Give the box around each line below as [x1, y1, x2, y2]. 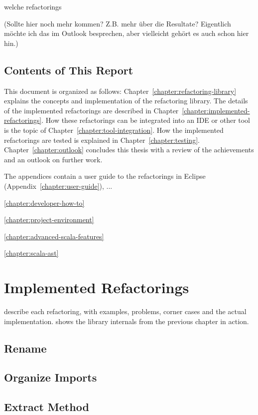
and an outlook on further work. [4, 154, 103, 164]
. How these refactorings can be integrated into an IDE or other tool [41, 115, 251, 125]
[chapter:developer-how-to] [4, 197, 85, 208]
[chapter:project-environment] [4, 214, 94, 225]
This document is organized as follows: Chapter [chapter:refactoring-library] [4, 85, 237, 96]
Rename [4, 340, 47, 356]
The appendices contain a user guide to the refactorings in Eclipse [4, 171, 206, 181]
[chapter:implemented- [182, 105, 250, 115]
